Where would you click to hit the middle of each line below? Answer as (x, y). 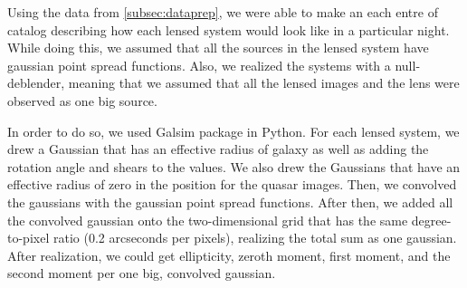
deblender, (36, 83)
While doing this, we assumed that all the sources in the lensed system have (218, 48)
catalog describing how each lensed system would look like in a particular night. (229, 29)
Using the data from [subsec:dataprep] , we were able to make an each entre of (223, 12)
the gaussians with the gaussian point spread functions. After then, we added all (230, 202)
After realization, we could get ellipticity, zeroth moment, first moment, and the (229, 255)
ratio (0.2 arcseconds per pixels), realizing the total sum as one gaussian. (255, 238)
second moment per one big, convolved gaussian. (142, 273)
